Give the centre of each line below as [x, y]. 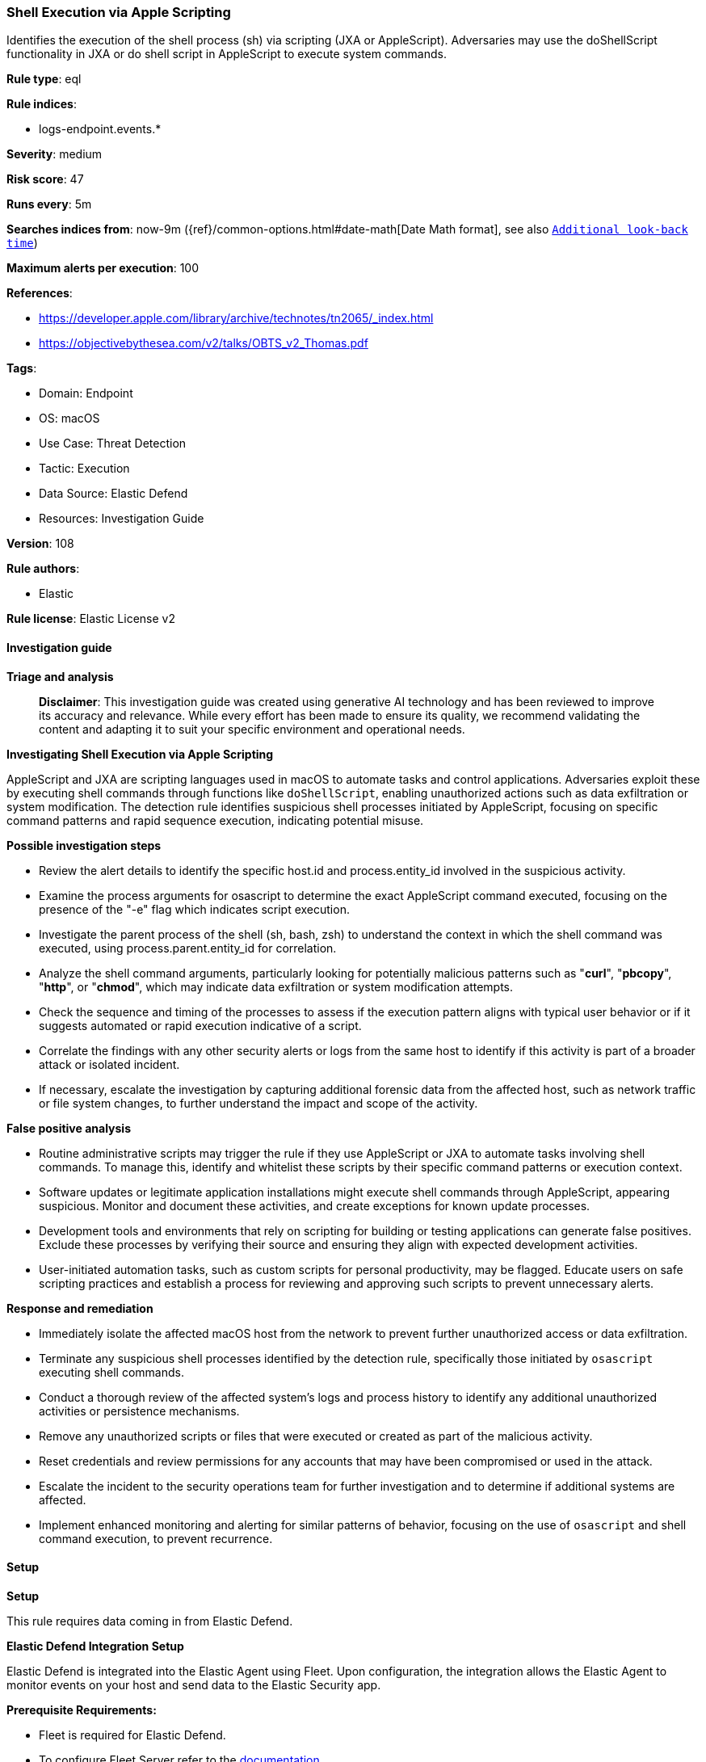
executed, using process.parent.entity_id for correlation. [188, 948]
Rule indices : [42, 104]
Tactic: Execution [84, 469]
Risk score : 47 [45, 179]
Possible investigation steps [84, 845]
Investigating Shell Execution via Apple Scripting [140, 754]
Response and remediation [80, 1308]
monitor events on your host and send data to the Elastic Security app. [194, 1684]
